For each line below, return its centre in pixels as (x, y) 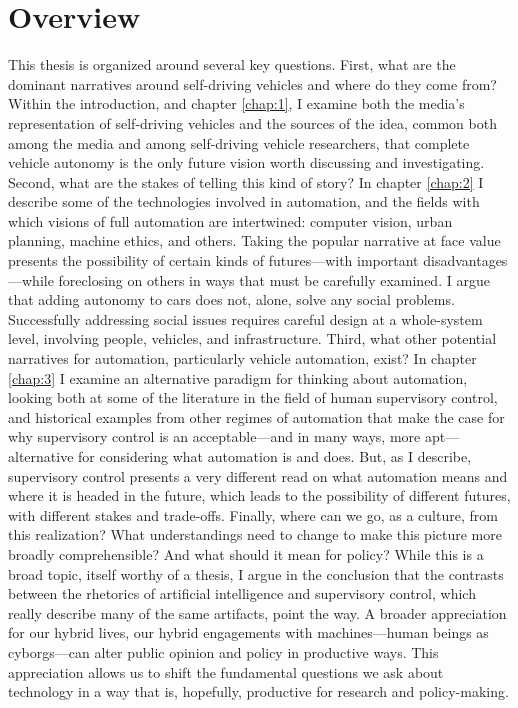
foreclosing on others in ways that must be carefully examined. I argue (274, 279)
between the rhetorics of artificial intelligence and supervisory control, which (242, 593)
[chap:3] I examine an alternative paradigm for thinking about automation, (238, 377)
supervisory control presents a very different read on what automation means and (258, 475)
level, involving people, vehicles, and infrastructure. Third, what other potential (252, 338)
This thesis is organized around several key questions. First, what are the (232, 64)
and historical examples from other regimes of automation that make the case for (256, 416)
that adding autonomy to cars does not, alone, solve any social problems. (231, 299)
